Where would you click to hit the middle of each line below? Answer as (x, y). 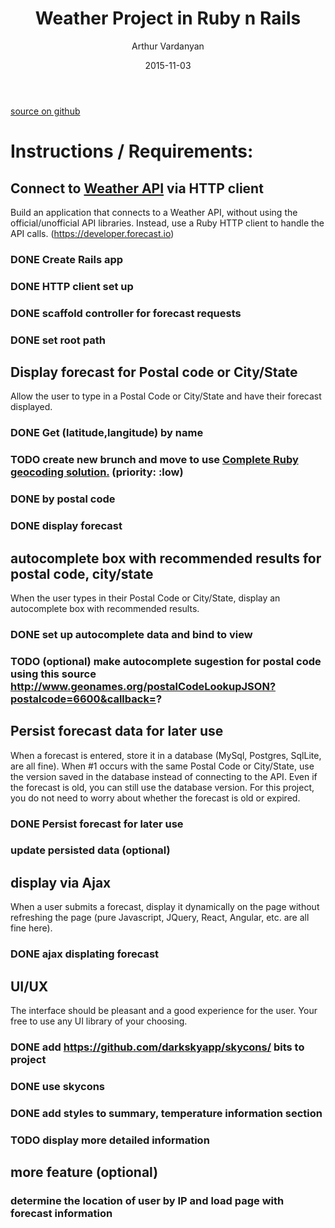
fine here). (31, 928)
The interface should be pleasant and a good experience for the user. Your (164, 1010)
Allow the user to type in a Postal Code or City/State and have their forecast (166, 396)
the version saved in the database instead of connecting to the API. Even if (164, 776)
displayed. (31, 407)
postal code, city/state (82, 573)
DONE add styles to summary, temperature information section (166, 1113)
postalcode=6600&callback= (83, 699)
